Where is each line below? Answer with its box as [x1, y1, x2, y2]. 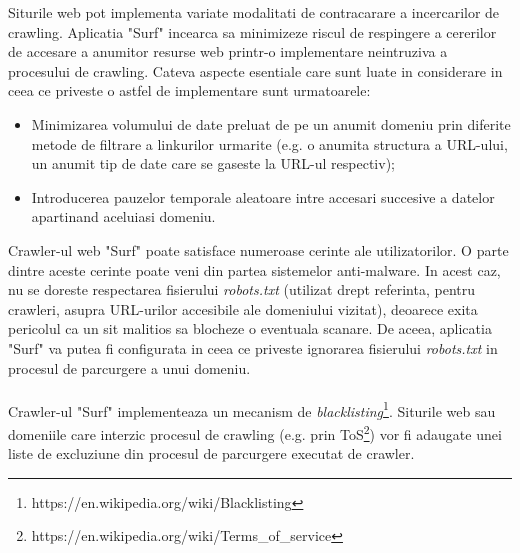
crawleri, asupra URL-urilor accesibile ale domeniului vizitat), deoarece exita [8, 298, 478, 319]
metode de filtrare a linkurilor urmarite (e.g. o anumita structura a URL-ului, [31, 133, 508, 154]
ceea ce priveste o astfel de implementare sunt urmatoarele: [8, 80, 371, 101]
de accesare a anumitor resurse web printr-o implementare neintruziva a [8, 41, 448, 62]
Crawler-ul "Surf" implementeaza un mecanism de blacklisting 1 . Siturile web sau [8, 397, 496, 421]
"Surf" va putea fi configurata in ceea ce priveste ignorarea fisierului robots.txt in [8, 337, 498, 358]
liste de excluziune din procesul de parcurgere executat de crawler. [8, 443, 415, 464]
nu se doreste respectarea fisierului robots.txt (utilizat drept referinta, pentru [8, 279, 476, 300]
